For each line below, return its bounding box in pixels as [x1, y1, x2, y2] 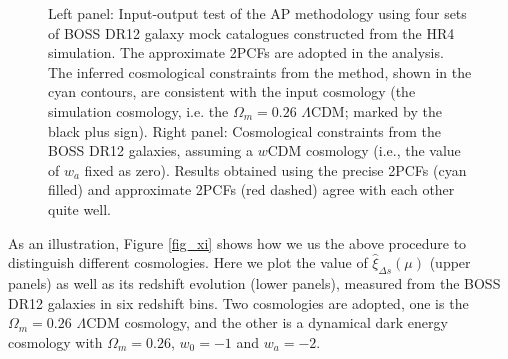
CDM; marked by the [311, 100, 442, 121]
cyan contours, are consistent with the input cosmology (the [48, 81, 416, 102]
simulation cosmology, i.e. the [48, 100, 229, 121]
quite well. [48, 198, 111, 219]
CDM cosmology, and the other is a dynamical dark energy [86, 312, 448, 333]
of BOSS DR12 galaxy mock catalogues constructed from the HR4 [48, 22, 455, 43]
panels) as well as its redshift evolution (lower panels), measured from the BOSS [8, 272, 501, 293]
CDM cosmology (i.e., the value [267, 140, 461, 161]
